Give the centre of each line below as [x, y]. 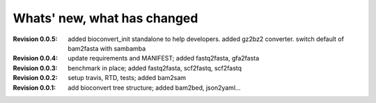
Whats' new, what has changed [105, 18]
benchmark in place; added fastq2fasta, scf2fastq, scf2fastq [155, 68]
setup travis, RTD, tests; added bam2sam [127, 78]
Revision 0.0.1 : [34, 88]
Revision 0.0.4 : [36, 58]
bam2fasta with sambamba [107, 48]
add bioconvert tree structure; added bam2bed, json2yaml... [154, 88]
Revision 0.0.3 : [35, 68]
